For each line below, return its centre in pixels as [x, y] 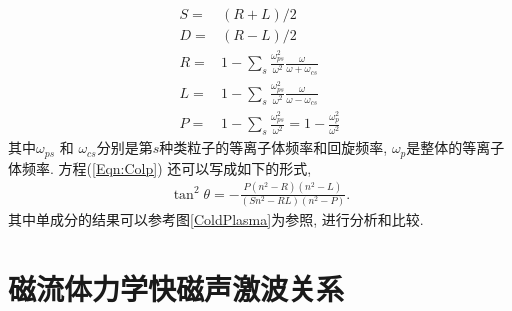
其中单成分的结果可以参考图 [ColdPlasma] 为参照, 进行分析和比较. [216, 218]
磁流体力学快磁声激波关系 [176, 287]
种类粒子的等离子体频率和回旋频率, [273, 147]
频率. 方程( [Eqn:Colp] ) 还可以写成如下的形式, [166, 167]
